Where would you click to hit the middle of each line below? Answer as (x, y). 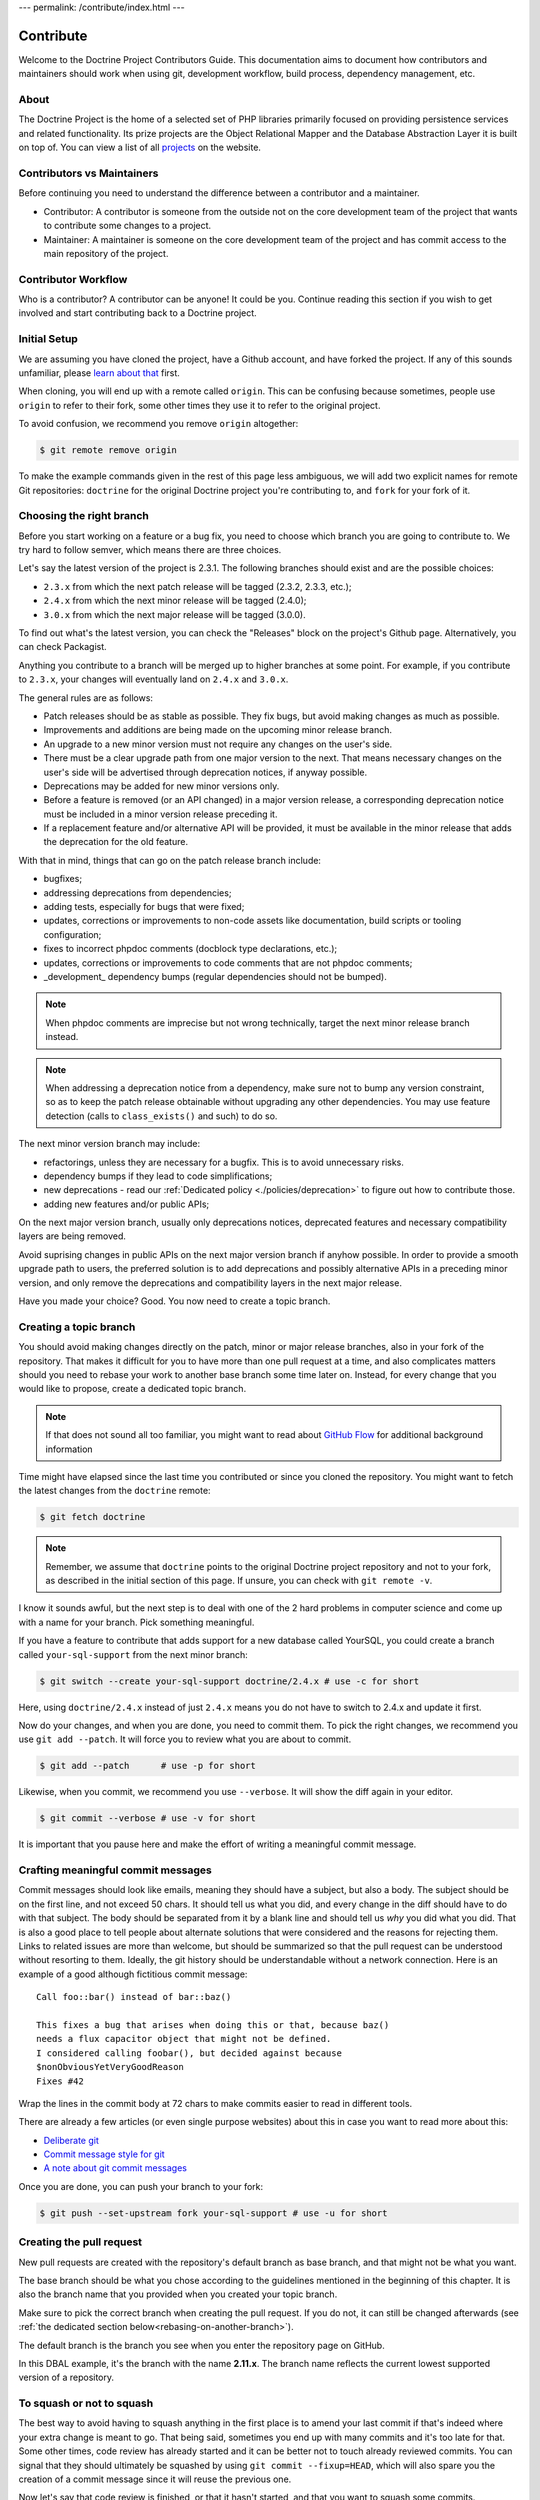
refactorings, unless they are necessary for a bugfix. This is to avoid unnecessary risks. (224, 1162)
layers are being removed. (72, 1236)
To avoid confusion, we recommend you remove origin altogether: (158, 424)
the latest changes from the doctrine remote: (114, 1491)
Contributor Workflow (73, 279)
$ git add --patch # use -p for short (148, 1766)
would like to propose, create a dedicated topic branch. (132, 1389)
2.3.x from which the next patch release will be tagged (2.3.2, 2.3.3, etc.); (197, 586)
